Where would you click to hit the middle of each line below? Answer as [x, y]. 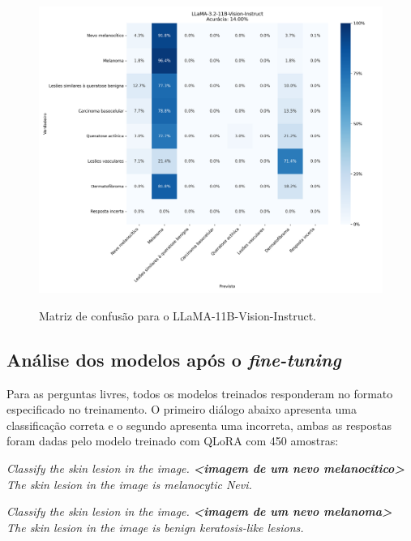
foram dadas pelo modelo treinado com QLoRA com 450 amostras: [173, 441]
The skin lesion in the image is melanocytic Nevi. [129, 484]
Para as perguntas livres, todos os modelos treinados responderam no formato [200, 393]
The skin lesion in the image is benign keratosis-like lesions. [155, 527]
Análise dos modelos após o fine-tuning [174, 359]
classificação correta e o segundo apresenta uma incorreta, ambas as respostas [199, 425]
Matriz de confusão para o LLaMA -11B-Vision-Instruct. [178, 315]
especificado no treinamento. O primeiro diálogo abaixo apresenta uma [182, 409]
